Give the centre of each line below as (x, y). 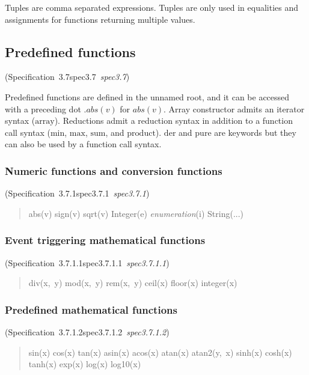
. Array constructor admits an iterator (234, 108)
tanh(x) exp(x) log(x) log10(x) (85, 364)
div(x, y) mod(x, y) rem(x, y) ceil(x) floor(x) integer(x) (133, 283)
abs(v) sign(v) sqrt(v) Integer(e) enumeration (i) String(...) (136, 213)
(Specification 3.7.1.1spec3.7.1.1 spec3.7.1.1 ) (87, 262)
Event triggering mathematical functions (105, 240)
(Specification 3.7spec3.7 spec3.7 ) (67, 77)
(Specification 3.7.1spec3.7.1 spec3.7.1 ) (77, 193)
